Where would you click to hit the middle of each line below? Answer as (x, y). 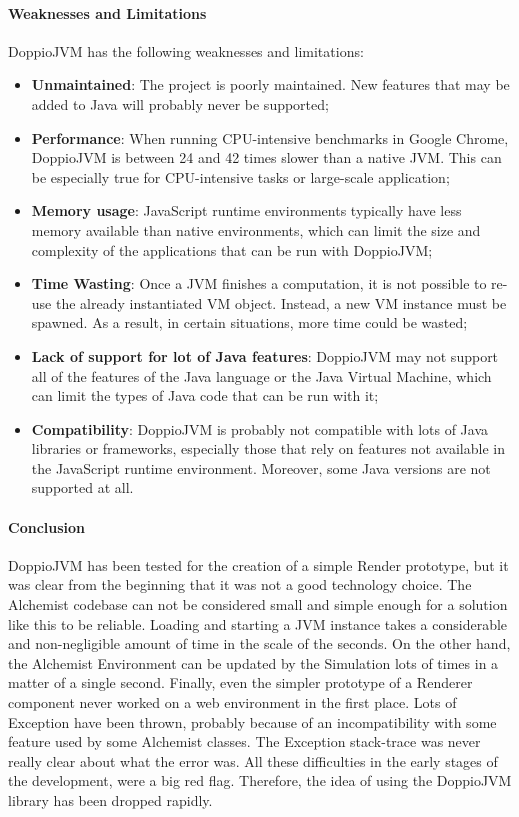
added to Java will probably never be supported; (180, 103)
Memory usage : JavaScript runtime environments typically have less (246, 210)
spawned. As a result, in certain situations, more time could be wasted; (249, 322)
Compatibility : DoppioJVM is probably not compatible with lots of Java (260, 428)
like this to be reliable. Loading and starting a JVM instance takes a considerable (258, 623)
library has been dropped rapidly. (110, 800)
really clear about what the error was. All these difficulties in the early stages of (253, 760)
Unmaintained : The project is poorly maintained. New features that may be (270, 84)
